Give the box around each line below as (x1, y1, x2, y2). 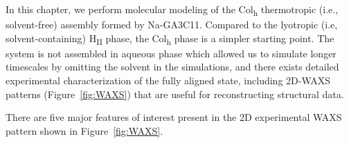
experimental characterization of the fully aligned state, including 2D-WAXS (6, 73, 331, 88)
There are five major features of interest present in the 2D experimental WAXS (6, 110, 342, 124)
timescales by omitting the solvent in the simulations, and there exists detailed (6, 59, 339, 74)
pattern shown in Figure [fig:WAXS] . (6, 123, 163, 137)
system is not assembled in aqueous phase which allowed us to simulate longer (6, 46, 337, 60)
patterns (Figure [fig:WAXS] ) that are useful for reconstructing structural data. (6, 86, 344, 101)
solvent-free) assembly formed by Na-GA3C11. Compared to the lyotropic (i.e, (6, 17, 338, 32)
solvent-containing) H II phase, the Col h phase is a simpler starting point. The (6, 30, 334, 47)
